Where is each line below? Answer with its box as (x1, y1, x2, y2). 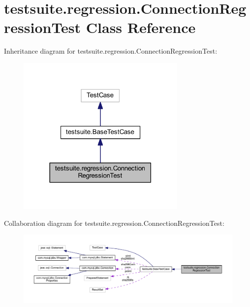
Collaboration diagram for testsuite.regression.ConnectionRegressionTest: (4, 217, 224, 228)
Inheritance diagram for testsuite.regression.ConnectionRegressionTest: (4, 46, 218, 56)
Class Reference (86, 17, 196, 37)
